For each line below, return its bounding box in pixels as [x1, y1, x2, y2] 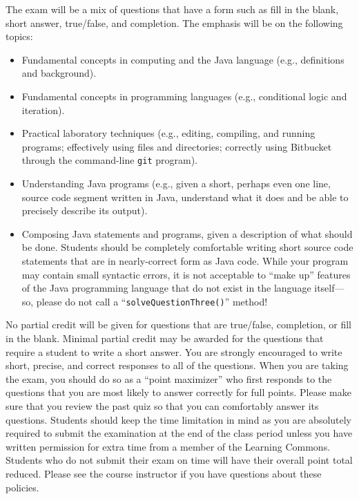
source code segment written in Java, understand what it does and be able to [21, 189, 349, 204]
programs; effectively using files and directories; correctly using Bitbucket [21, 139, 332, 153]
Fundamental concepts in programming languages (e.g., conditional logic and [21, 88, 347, 103]
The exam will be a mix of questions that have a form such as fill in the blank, [6, 2, 339, 16]
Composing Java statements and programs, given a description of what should [21, 226, 353, 241]
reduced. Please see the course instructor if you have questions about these [6, 466, 322, 480]
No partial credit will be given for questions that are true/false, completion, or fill [6, 317, 351, 332]
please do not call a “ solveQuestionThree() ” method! [36, 294, 268, 308]
